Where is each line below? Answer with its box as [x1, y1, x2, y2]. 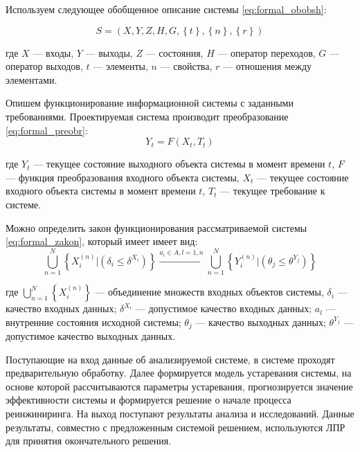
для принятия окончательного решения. [6, 433, 172, 448]
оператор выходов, [6, 59, 83, 73]
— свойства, [160, 59, 213, 73]
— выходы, [85, 45, 133, 60]
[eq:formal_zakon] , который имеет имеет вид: [6, 234, 198, 248]
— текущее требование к [220, 183, 325, 198]
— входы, [33, 45, 74, 60]
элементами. [6, 72, 57, 87]
